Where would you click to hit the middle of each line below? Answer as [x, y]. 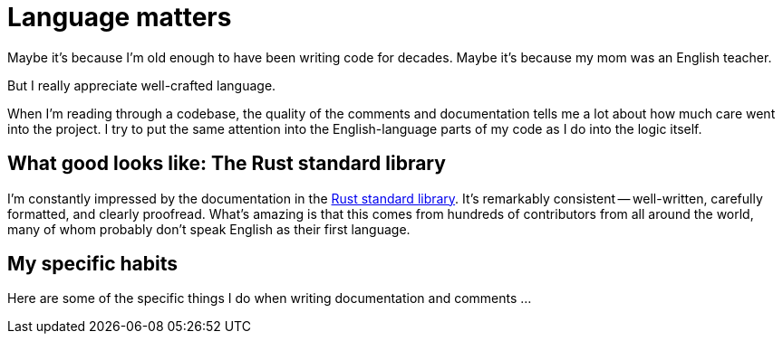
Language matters [120, 17]
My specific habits [92, 264]
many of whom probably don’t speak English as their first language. [209, 229]
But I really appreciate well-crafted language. [142, 85]
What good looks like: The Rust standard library [227, 164]
